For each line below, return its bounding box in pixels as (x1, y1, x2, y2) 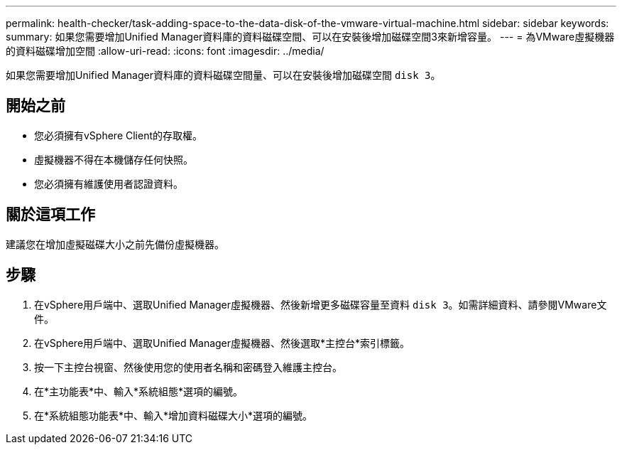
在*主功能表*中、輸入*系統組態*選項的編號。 (34, 385, 244, 397)
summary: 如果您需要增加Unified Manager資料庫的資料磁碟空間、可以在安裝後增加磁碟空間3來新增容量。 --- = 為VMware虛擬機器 (6, 31, 615, 43)
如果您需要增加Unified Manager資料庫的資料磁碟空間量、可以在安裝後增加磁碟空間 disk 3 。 (6, 69, 441, 81)
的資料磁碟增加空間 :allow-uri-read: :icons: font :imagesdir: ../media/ (6, 45, 324, 57)
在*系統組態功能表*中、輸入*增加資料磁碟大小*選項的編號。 (34, 409, 313, 422)
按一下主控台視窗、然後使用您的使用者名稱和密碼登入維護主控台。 (34, 360, 342, 373)
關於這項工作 (6, 205, 95, 224)
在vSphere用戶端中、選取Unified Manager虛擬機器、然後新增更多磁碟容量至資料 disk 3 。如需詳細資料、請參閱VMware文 (34, 298, 607, 311)
